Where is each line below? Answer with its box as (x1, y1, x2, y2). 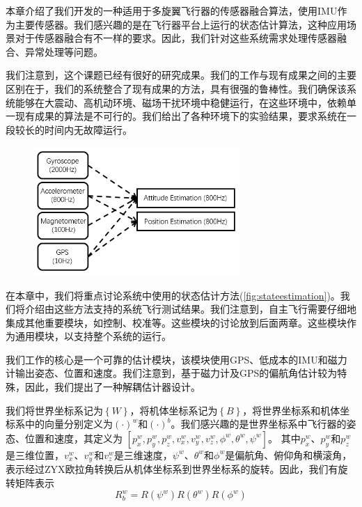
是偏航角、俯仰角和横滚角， (225, 447, 352, 462)
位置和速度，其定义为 (24, 430, 123, 445)
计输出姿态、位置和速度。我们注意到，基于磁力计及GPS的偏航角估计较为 (6, 366, 338, 380)
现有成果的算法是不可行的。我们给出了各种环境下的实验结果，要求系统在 (15, 109, 347, 123)
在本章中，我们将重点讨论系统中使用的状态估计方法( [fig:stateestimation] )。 (6, 288, 340, 302)
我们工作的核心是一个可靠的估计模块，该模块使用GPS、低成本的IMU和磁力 (6, 352, 347, 366)
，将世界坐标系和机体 (242, 403, 340, 417)
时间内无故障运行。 (44, 122, 132, 136)
